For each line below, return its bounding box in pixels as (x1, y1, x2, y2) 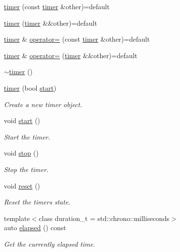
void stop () (4, 148, 39, 158)
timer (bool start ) (4, 82, 57, 93)
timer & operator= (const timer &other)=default (4, 34, 150, 44)
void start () (4, 115, 40, 126)
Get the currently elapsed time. (4, 238, 95, 249)
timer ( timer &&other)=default (4, 17, 97, 28)
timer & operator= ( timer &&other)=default (4, 50, 137, 60)
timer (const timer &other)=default (4, 1, 110, 11)
